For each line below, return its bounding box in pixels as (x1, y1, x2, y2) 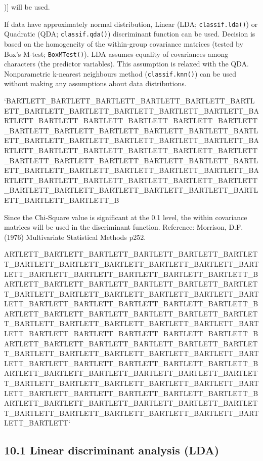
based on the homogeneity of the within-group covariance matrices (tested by (4, 38, 243, 49)
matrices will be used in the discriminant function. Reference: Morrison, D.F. (4, 222, 243, 232)
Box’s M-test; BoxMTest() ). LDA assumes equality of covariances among (4, 48, 229, 59)
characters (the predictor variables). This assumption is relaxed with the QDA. (4, 58, 249, 69)
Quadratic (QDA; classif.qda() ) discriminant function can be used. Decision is (4, 28, 255, 39)
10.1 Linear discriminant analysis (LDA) (4, 442, 220, 458)
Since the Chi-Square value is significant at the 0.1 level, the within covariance (4, 211, 247, 222)
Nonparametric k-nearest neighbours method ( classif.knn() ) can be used (4, 68, 237, 79)
